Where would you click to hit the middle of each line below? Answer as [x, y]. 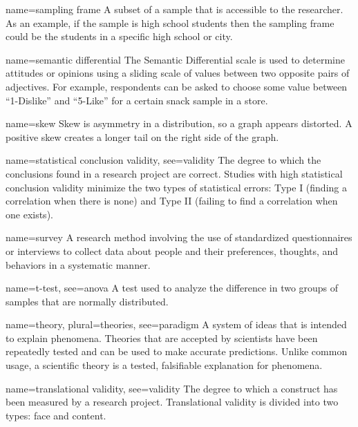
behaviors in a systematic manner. [78, 264]
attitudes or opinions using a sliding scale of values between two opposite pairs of [178, 73]
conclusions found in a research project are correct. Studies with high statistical [174, 173]
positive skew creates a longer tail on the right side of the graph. [142, 136]
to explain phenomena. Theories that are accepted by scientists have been [162, 338]
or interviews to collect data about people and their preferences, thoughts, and [172, 250]
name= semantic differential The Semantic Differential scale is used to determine [175, 59]
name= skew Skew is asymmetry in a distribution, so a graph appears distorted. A [179, 123]
